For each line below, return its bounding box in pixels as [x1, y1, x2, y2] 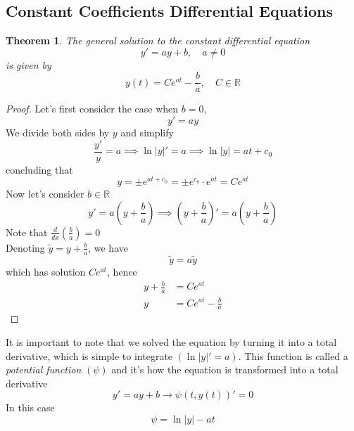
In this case [6, 400, 55, 415]
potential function [6, 362, 82, 377]
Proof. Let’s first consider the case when [6, 101, 179, 116]
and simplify [120, 125, 174, 140]
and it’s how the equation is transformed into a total [111, 362, 339, 377]
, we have [88, 240, 128, 255]
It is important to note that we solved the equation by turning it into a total [6, 334, 337, 349]
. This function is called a [238, 348, 348, 363]
